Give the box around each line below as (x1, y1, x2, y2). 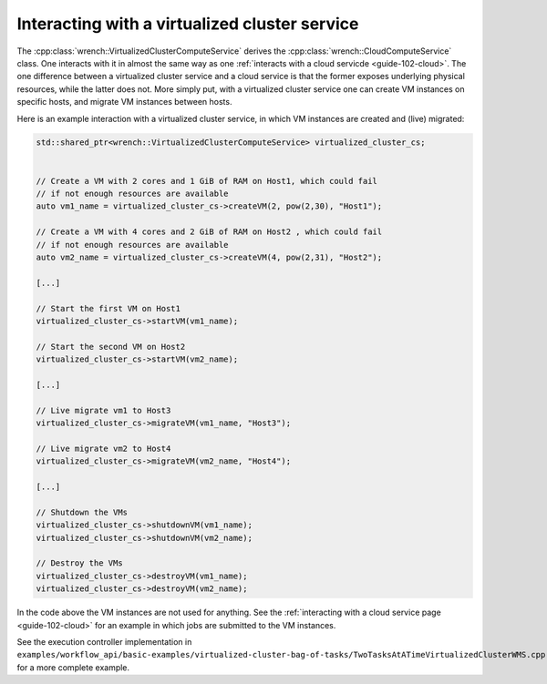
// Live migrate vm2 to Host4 (36, 443, 171, 454)
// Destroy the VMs (36, 558, 123, 568)
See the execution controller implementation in (16, 636, 192, 647)
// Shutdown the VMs (36, 506, 128, 517)
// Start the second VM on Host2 (36, 342, 186, 352)
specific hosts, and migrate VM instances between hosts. (16, 97, 232, 107)
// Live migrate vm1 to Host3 (36, 405, 171, 415)
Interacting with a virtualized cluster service (16, 14, 359, 34)
